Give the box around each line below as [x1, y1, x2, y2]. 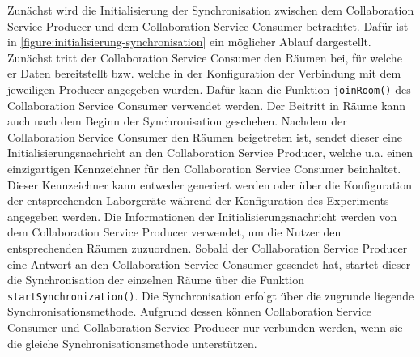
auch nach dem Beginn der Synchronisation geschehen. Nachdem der [7, 113, 347, 130]
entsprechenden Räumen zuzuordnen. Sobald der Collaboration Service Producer [7, 239, 408, 256]
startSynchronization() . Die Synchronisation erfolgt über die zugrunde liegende [7, 287, 414, 304]
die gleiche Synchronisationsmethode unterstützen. [7, 334, 257, 351]
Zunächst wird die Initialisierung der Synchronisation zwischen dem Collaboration [7, 2, 414, 18]
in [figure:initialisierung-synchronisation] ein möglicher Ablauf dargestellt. [7, 33, 371, 50]
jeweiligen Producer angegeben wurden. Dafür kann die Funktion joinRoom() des [7, 80, 411, 97]
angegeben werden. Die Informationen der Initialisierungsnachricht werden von [7, 207, 397, 224]
